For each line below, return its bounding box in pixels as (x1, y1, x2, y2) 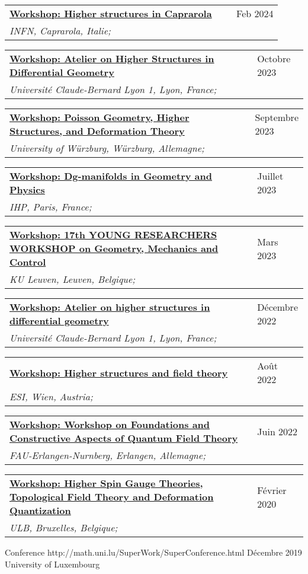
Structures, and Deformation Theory (9, 124, 185, 138)
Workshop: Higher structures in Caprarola (9, 7, 212, 20)
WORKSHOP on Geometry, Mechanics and (9, 241, 219, 255)
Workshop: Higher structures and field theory (9, 365, 228, 380)
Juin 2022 (257, 424, 298, 438)
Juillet (257, 169, 284, 183)
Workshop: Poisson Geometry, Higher (9, 110, 190, 124)
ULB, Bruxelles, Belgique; (9, 521, 118, 534)
